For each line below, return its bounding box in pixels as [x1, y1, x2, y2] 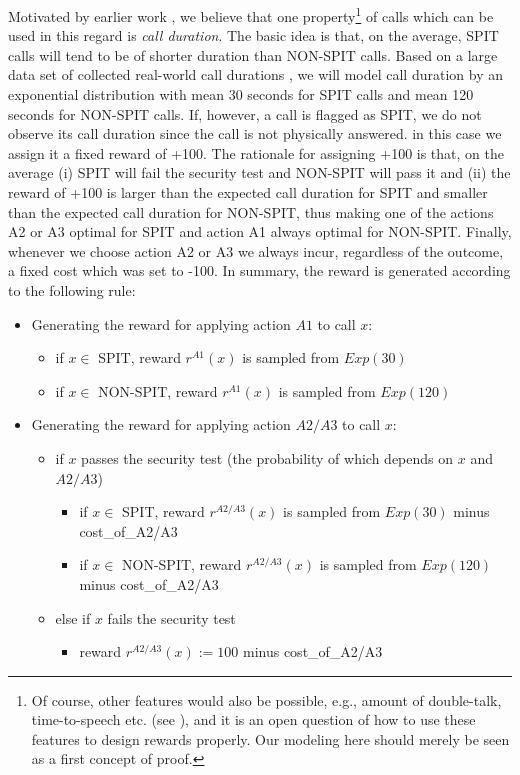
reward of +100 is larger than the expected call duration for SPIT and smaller [8, 182, 488, 202]
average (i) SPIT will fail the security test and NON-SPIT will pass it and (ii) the [8, 162, 511, 183]
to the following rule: [8, 279, 136, 300]
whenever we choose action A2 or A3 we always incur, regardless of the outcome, [8, 240, 504, 261]
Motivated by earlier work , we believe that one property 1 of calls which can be [8, 3, 494, 26]
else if [55, 607, 91, 628]
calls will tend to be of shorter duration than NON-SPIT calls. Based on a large [8, 44, 498, 65]
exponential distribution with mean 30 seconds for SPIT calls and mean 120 [8, 84, 474, 105]
